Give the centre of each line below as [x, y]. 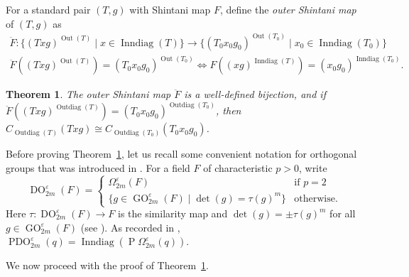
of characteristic [238, 167]
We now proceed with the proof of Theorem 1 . [107, 265]
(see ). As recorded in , [130, 227]
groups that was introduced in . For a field [98, 167]
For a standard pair [48, 9]
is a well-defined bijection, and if [255, 94]
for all [343, 213]
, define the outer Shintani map [288, 9]
